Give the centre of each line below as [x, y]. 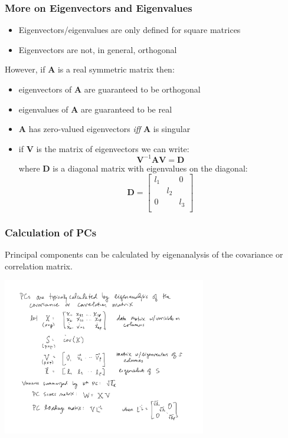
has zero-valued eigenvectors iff [85, 129]
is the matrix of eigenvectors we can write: [113, 148]
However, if [25, 69]
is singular [172, 129]
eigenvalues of [43, 109]
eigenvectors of [45, 89]
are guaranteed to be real [126, 109]
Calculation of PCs [51, 232]
